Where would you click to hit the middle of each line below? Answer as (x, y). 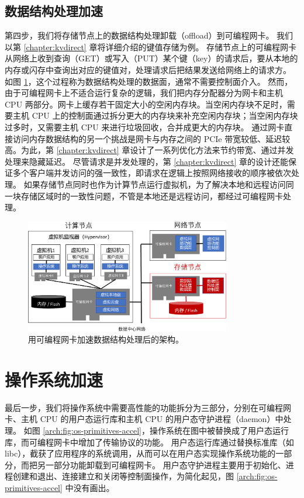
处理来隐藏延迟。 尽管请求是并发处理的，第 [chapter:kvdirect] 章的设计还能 (147, 161)
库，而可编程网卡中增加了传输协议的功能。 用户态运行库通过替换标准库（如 (149, 442)
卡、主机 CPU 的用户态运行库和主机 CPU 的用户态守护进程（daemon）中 (144, 419)
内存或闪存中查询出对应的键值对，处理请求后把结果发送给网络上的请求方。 (148, 69)
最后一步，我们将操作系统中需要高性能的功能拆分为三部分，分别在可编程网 (148, 407)
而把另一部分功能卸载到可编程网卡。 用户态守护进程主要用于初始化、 (153, 464)
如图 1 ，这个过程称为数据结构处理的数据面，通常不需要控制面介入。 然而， (149, 81)
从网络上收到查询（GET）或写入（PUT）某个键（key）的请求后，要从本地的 (151, 58)
